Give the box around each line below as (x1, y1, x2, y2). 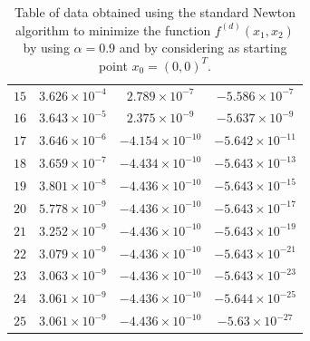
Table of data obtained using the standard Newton (14, 3, 296, 21)
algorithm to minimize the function (15, 20, 211, 39)
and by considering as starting (119, 38, 287, 57)
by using (23, 38, 70, 57)
